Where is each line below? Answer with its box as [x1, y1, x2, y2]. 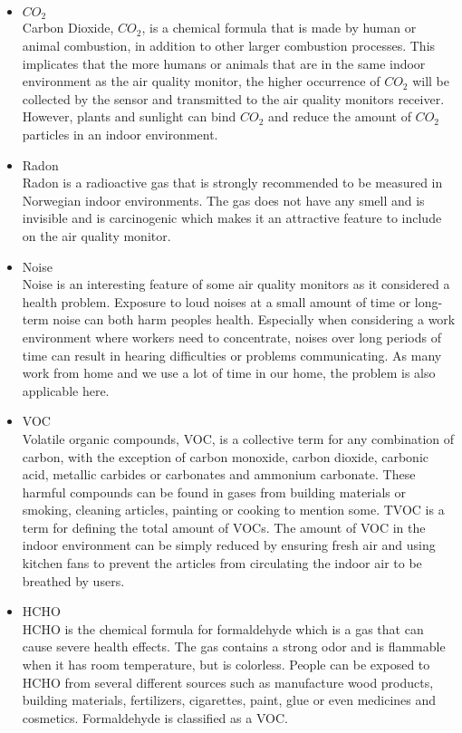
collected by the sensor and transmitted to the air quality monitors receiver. [22, 89, 445, 108]
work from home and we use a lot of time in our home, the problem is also [22, 363, 436, 382]
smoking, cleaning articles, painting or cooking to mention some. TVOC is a [22, 500, 445, 519]
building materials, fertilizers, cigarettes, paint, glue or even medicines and [22, 690, 437, 709]
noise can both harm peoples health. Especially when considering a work [53, 310, 456, 329]
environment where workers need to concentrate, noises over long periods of [22, 327, 441, 346]
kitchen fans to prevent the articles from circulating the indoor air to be [22, 554, 422, 573]
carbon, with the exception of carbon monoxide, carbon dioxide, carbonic [22, 447, 429, 466]
